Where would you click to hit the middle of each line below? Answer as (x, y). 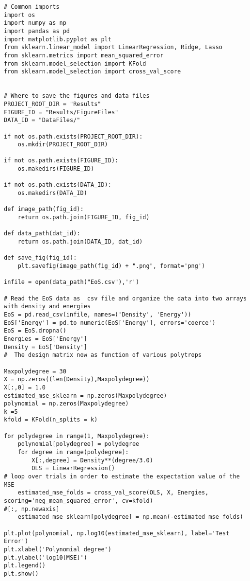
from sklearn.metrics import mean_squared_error (84, 55)
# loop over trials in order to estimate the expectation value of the (122, 477)
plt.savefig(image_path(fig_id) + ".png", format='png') (111, 266)
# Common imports (32, 7)
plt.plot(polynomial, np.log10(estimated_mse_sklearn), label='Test (117, 533)
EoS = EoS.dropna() (35, 331)
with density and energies (47, 307)
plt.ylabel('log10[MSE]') (46, 557)
